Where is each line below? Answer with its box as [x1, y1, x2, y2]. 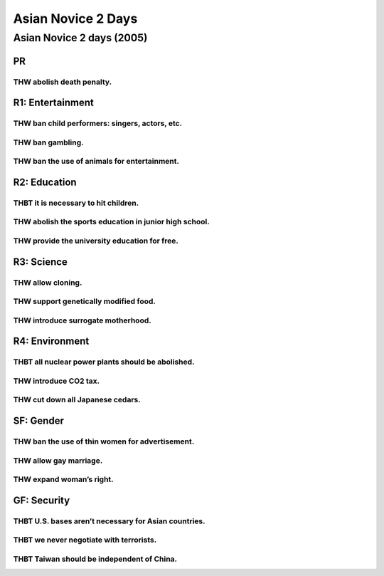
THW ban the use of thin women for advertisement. [13, 436, 195, 446]
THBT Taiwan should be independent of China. [13, 554, 178, 564]
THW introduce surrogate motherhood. [13, 315, 152, 325]
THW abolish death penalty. [13, 77, 112, 87]
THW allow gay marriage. [13, 456, 103, 466]
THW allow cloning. [13, 278, 82, 288]
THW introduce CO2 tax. [13, 376, 100, 386]
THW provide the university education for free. [13, 236, 179, 246]
